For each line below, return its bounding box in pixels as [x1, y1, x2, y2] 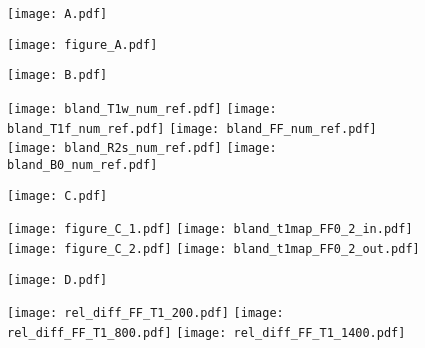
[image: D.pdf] [7, 272, 108, 287]
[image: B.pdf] [7, 68, 108, 83]
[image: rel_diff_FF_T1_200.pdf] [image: [7, 306, 284, 321]
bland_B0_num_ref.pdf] [7, 157, 158, 172]
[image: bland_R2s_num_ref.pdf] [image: [7, 141, 277, 156]
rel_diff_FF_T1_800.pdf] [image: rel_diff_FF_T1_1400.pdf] [7, 325, 406, 340]
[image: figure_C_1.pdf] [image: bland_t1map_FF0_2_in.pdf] [7, 222, 413, 237]
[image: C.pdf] [7, 188, 108, 203]
